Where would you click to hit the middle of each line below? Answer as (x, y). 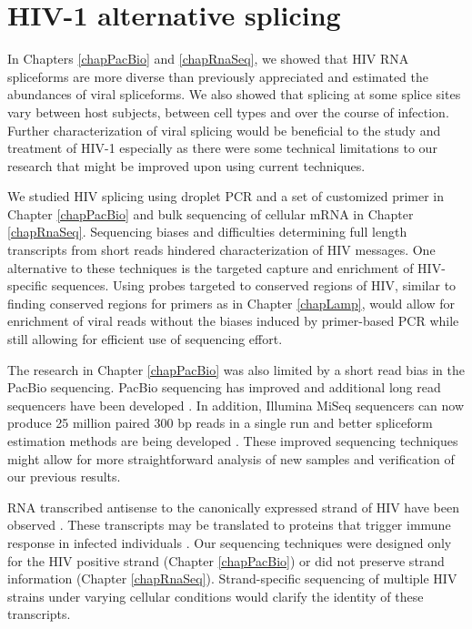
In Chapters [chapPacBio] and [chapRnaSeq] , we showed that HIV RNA (208, 59)
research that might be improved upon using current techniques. (186, 165)
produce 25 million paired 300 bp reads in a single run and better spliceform (220, 423)
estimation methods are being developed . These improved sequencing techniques (233, 441)
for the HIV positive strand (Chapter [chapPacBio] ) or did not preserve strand (226, 560)
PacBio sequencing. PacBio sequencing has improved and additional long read (224, 387)
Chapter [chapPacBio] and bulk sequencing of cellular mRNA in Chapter (211, 213)
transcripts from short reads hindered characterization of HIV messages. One (221, 250)
